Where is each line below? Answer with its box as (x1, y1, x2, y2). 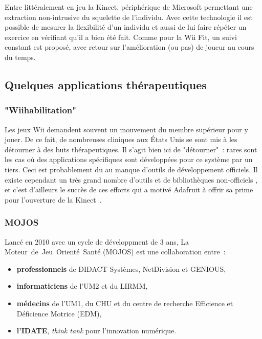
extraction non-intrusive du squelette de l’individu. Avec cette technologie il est (5, 11, 253, 22)
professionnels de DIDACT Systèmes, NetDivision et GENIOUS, (16, 263, 226, 274)
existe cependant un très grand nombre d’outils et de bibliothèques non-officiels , (5, 174, 258, 185)
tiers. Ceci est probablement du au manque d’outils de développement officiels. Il (5, 164, 258, 174)
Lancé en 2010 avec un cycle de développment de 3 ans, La (5, 236, 189, 247)
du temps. (5, 51, 36, 62)
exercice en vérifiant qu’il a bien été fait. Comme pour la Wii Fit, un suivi (5, 31, 237, 42)
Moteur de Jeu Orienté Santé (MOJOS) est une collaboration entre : (5, 246, 226, 257)
